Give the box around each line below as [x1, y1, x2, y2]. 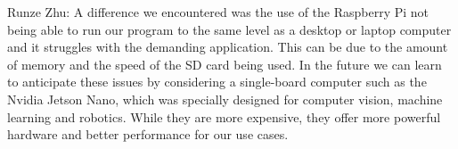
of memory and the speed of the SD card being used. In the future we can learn [7, 54, 442, 73]
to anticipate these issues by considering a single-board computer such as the [7, 72, 427, 91]
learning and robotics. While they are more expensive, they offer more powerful [7, 107, 441, 126]
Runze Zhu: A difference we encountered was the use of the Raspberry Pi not [7, 3, 429, 21]
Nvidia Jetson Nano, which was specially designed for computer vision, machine [7, 89, 443, 108]
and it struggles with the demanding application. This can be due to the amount [7, 37, 448, 56]
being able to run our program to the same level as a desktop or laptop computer [7, 20, 452, 38]
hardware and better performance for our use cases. [7, 125, 289, 144]
